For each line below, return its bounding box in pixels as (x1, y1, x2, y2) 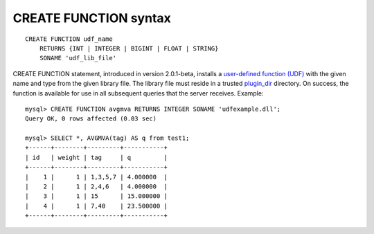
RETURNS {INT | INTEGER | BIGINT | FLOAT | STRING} (39, 44, 219, 52)
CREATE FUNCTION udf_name (25, 35, 114, 43)
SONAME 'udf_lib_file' (39, 54, 117, 62)
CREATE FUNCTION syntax (12, 10, 171, 26)
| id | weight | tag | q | (25, 153, 168, 161)
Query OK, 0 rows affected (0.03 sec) (25, 115, 157, 123)
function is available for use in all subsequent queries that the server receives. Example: (12, 89, 264, 97)
